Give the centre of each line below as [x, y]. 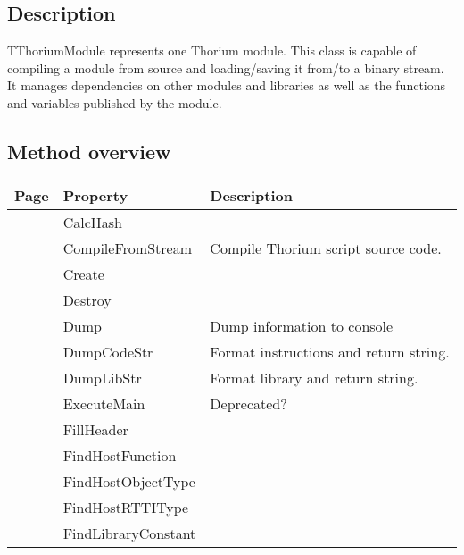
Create [83, 273]
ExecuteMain [104, 403]
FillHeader [95, 429]
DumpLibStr [102, 377]
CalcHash [92, 222]
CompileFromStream [127, 248]
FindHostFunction [120, 455]
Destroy [87, 299]
